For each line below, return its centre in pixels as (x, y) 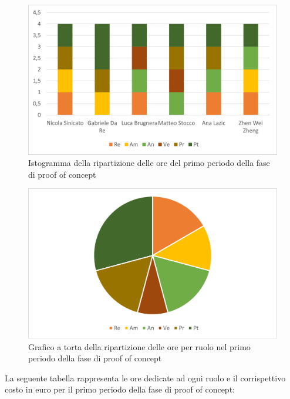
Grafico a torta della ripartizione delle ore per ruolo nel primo (139, 346)
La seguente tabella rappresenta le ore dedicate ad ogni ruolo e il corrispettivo (145, 378)
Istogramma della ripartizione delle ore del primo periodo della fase (149, 163)
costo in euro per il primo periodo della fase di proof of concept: (120, 389)
